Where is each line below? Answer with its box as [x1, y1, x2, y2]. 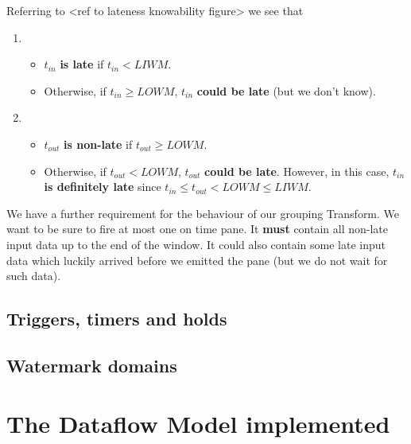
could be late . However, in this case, [204, 162, 390, 179]
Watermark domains [6, 352, 177, 377]
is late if [60, 56, 104, 72]
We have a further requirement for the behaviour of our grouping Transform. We [6, 204, 400, 221]
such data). [6, 267, 61, 284]
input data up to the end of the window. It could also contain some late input [6, 236, 386, 252]
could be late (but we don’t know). [196, 82, 376, 99]
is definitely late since [44, 178, 161, 195]
